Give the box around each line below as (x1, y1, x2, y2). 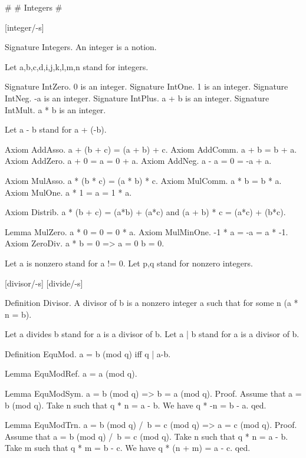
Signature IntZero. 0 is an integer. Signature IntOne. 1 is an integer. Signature (5, 80, 288, 93)
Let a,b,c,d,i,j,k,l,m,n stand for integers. (5, 60, 149, 73)
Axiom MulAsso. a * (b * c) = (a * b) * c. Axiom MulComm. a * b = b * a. (5, 174, 282, 186)
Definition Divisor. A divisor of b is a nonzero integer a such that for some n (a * (5, 296, 298, 309)
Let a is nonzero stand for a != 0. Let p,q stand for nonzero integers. (5, 256, 253, 269)
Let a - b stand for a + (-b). (5, 123, 107, 136)
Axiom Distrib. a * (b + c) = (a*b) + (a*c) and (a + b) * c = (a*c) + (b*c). (5, 206, 286, 218)
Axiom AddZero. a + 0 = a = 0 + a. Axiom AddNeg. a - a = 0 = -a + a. (5, 154, 272, 167)
